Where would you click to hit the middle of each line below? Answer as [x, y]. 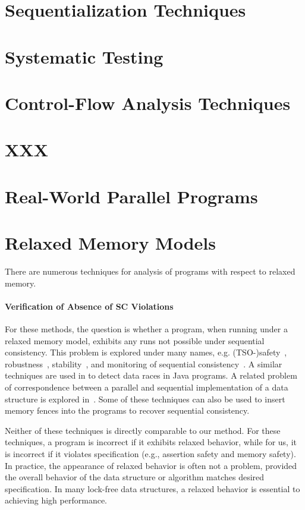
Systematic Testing [84, 56]
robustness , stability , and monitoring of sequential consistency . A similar [144, 363]
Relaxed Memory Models [110, 243]
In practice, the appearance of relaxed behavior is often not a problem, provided [151, 465]
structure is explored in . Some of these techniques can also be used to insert [145, 399]
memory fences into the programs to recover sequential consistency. [127, 410]
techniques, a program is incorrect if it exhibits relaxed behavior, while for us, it [151, 442]
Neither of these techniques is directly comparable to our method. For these [143, 430]
